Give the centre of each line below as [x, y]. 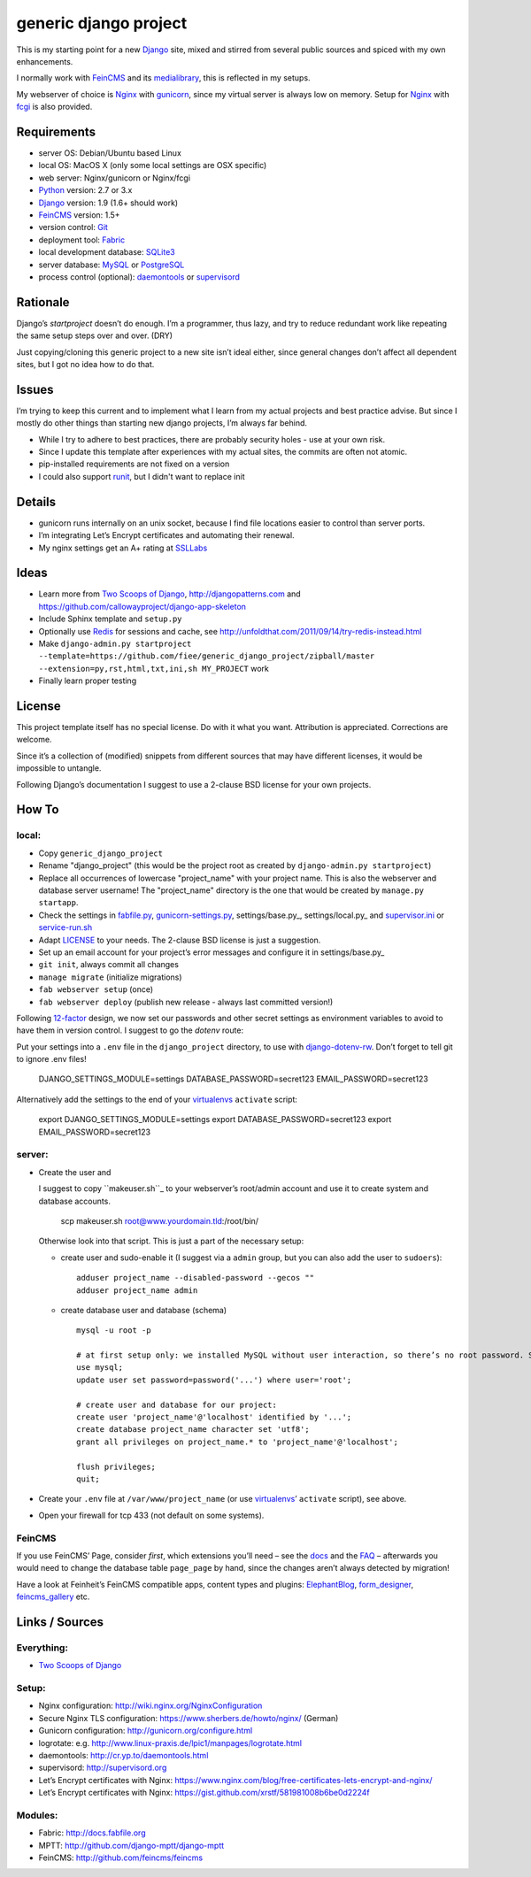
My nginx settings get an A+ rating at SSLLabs [123, 548]
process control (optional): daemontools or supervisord [139, 277]
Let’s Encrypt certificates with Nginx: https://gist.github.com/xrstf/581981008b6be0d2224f [204, 1793]
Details [36, 501]
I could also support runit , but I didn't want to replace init [142, 476]
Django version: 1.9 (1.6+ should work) [108, 203]
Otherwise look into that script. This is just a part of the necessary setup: [171, 1241]
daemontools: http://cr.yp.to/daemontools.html [123, 1755]
